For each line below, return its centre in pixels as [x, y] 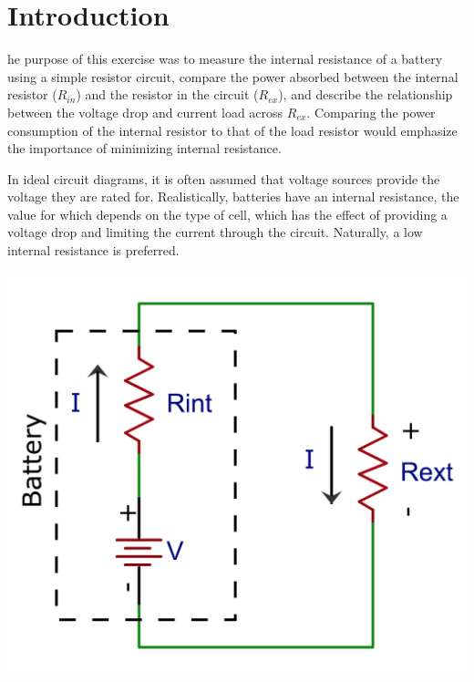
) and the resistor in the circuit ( [167, 94]
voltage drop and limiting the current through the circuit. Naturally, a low [215, 232]
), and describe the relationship [366, 94]
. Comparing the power [371, 112]
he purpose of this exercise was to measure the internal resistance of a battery [225, 59]
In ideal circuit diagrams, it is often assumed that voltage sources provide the [224, 178]
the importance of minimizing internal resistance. [144, 148]
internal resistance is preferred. [93, 250]
